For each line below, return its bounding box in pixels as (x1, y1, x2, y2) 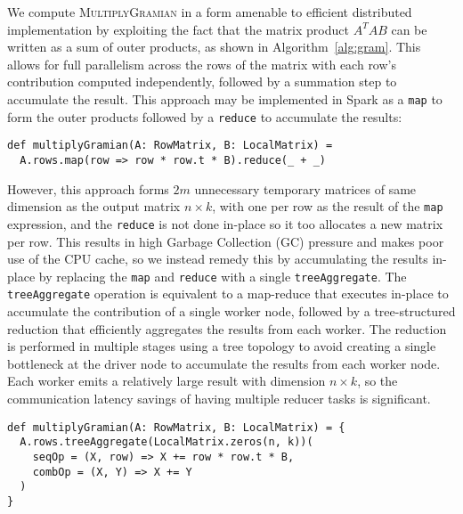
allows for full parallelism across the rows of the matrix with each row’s (7, 54, 396, 73)
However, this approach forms (7, 179, 169, 198)
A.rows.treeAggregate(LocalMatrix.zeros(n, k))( (20, 436, 313, 449)
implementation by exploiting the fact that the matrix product (7, 20, 349, 38)
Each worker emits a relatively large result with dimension (7, 371, 326, 390)
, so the (357, 371, 398, 390)
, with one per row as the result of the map (212, 197, 443, 216)
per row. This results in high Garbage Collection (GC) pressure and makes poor (7, 232, 444, 250)
